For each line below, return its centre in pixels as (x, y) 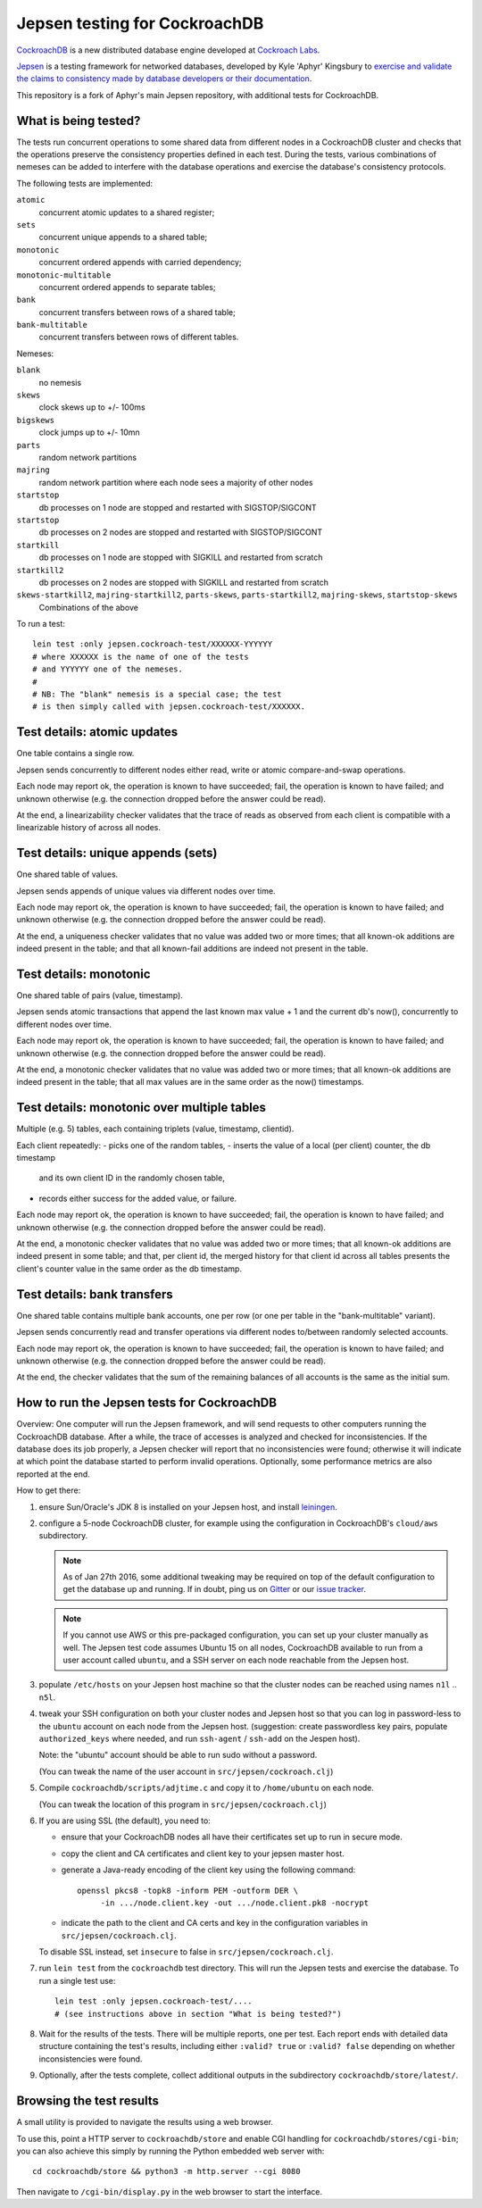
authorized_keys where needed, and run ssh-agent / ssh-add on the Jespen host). (199, 1738)
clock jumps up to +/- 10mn (89, 432)
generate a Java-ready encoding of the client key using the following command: (208, 1870)
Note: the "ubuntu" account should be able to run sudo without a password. (178, 1755)
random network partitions (88, 457)
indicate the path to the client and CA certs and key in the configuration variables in (215, 1923)
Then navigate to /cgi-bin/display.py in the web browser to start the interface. (170, 2191)
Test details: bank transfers (95, 1294)
